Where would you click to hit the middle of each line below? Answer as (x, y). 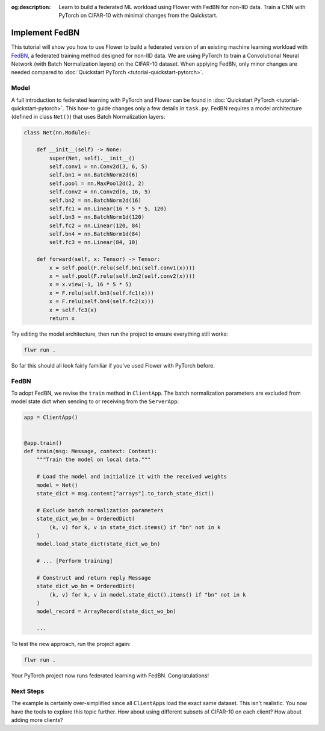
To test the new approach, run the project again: (71, 644)
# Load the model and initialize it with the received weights (132, 477)
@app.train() (43, 443)
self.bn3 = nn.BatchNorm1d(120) (97, 217)
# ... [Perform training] (75, 561)
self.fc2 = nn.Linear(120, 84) (95, 225)
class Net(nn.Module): (57, 133)
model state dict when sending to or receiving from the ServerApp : (95, 401)
